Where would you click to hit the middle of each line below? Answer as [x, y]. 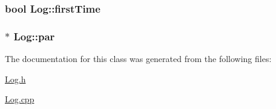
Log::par [34, 36]
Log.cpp [20, 99]
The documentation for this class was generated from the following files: [138, 59]
